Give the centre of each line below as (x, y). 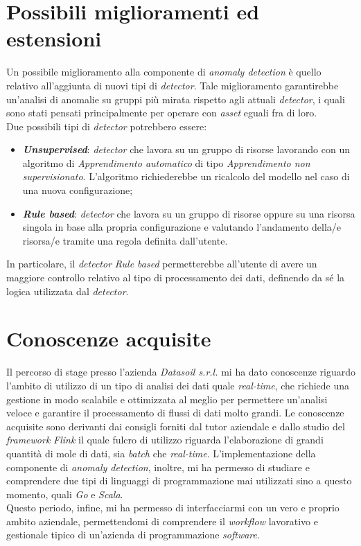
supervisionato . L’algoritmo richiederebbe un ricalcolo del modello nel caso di (186, 176)
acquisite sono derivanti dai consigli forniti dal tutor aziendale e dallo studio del (176, 426)
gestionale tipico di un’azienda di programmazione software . (133, 535)
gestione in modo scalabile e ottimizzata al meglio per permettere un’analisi (167, 399)
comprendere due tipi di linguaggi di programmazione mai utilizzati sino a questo (179, 481)
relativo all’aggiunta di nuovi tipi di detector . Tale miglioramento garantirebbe (173, 85)
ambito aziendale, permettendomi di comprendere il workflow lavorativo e (162, 521)
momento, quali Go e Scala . (65, 494)
